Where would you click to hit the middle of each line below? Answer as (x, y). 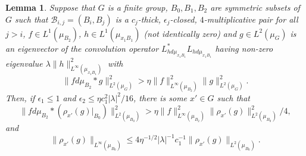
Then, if (20, 97)
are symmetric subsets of (255, 7)
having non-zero (244, 48)
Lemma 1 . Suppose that (50, 7)
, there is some (160, 97)
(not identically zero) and (190, 33)
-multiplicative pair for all (251, 19)
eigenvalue (24, 63)
